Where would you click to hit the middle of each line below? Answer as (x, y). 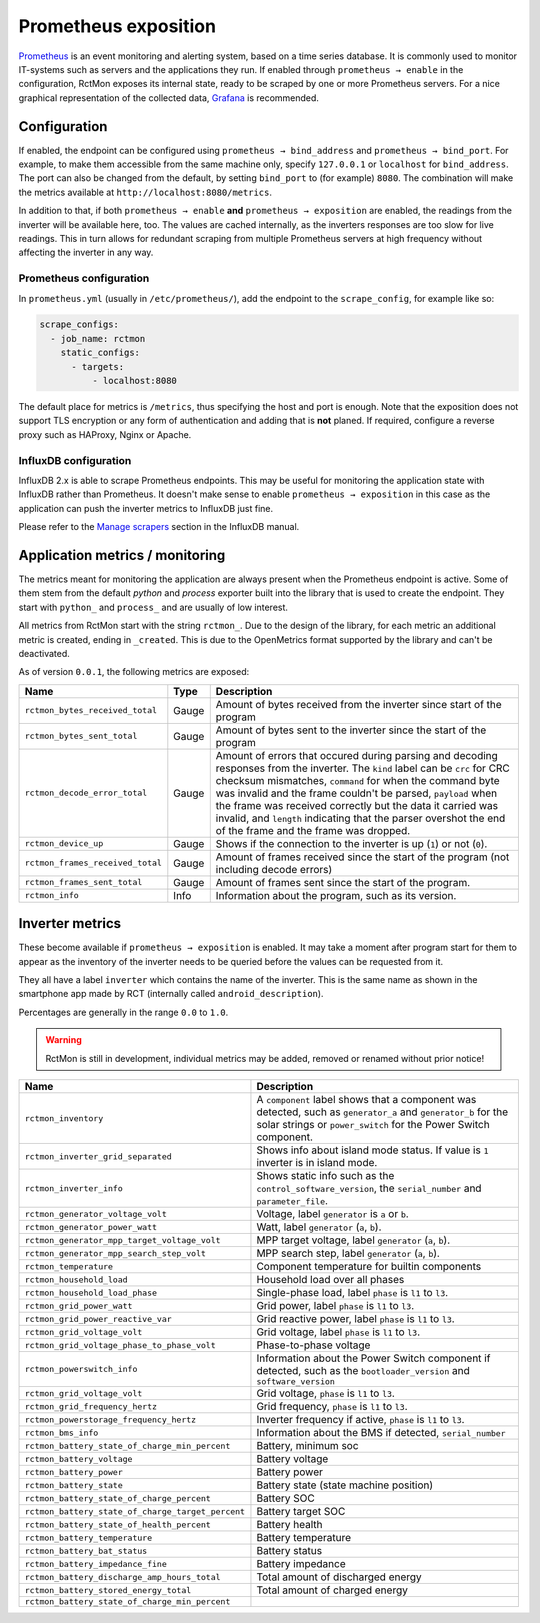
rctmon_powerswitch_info (81, 1369)
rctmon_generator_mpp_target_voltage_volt (122, 1240)
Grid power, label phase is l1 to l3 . (335, 1306)
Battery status (289, 1551)
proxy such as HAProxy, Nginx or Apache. (105, 434)
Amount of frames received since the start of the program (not (362, 857)
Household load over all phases (330, 1280)
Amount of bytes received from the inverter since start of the (358, 704)
